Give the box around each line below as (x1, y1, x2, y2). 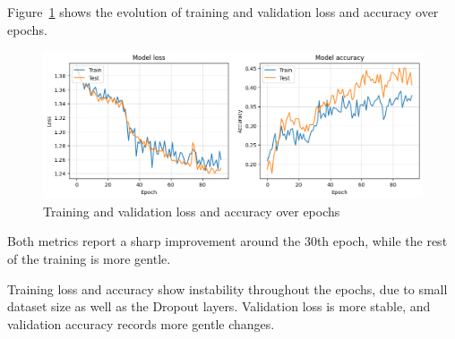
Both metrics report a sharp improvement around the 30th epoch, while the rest (7, 232, 448, 250)
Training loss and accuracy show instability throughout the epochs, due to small (7, 279, 448, 298)
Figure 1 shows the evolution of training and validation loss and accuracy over (7, 3, 439, 21)
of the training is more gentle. (7, 249, 171, 267)
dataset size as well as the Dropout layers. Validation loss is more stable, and (7, 297, 431, 316)
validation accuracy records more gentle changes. (7, 314, 275, 333)
